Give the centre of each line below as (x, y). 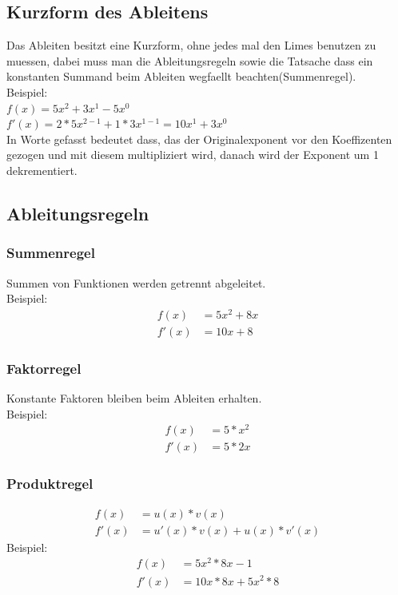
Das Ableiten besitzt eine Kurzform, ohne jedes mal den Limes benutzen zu (191, 45)
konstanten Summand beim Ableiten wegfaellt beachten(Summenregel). (181, 76)
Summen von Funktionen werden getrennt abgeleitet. (136, 282)
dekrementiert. (42, 170)
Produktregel (50, 484)
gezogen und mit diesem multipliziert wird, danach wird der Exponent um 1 (193, 155)
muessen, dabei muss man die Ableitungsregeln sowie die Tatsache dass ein (190, 60)
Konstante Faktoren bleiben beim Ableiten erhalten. (134, 398)
